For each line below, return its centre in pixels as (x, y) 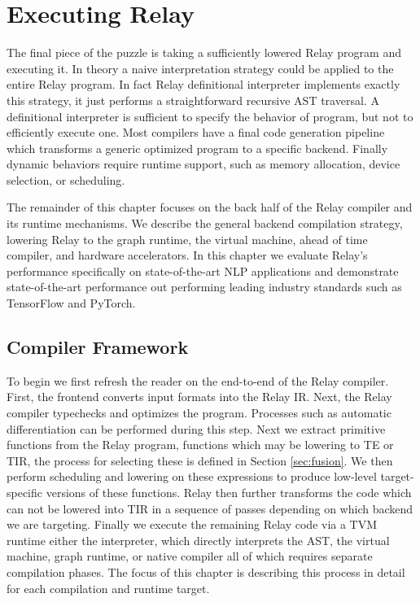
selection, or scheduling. (66, 179)
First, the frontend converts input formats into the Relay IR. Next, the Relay (199, 397)
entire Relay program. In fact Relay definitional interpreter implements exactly (203, 84)
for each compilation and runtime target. (108, 588)
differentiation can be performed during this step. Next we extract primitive (196, 428)
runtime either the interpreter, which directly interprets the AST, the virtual (198, 540)
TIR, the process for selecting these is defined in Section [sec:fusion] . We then (200, 460)
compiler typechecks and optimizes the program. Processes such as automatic (199, 413)
